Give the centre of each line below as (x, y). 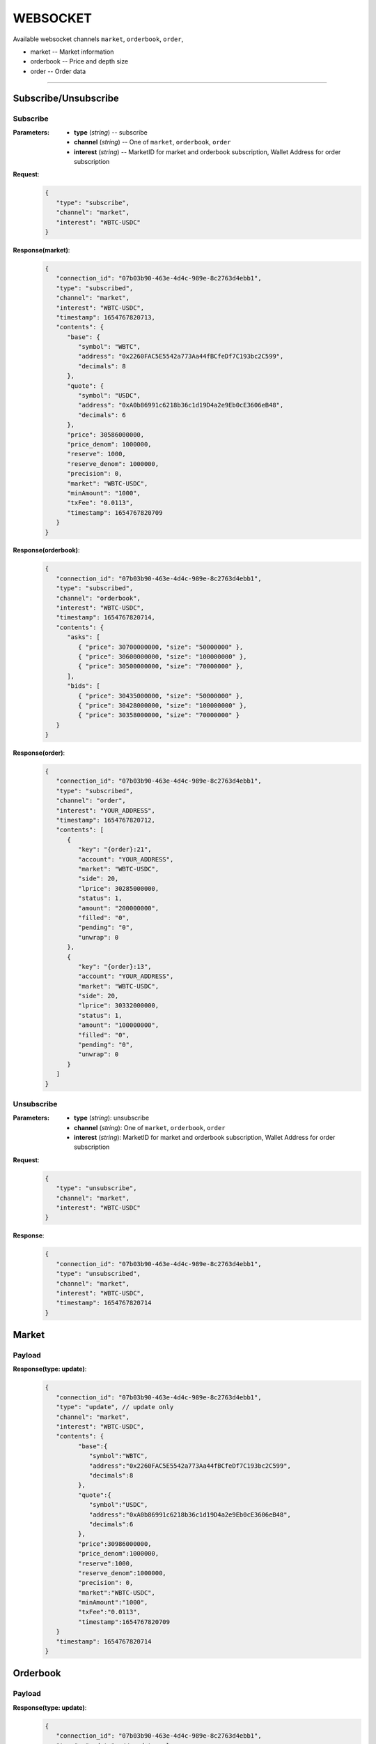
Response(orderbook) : (46, 550)
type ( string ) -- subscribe (111, 132)
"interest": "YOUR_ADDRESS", (106, 810)
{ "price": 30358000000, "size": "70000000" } (159, 715)
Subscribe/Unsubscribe (66, 98)
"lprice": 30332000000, (118, 1006)
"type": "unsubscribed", (98, 1274)
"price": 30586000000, (106, 435)
